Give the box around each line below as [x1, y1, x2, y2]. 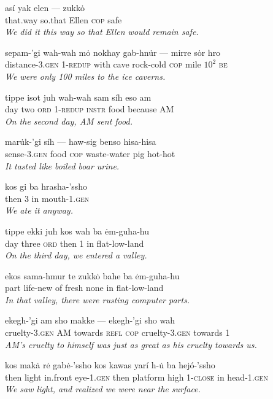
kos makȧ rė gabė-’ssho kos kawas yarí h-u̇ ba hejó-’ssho [5, 358, 215, 371]
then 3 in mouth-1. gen [5, 192, 90, 204]
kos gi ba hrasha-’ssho [5, 180, 88, 193]
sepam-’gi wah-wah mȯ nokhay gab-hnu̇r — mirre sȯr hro [5, 45, 221, 58]
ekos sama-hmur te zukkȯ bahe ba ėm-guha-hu [5, 269, 180, 282]
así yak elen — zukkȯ [5, 1, 85, 14]
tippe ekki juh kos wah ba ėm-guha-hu [5, 224, 149, 237]
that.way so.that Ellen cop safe [5, 13, 122, 26]
